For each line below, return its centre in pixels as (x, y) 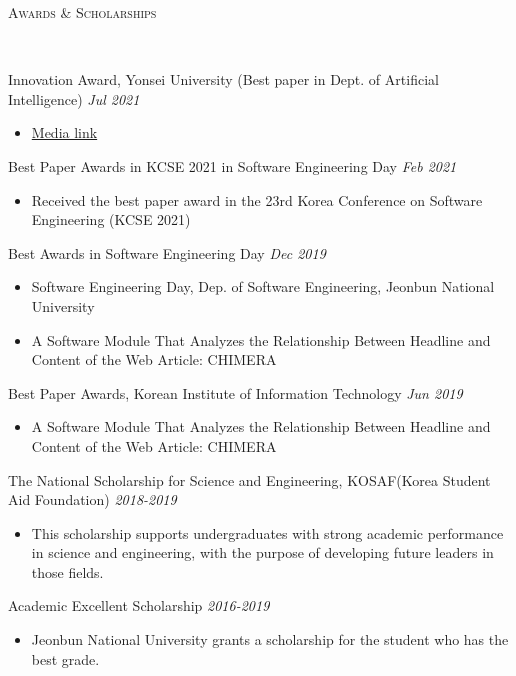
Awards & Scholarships (82, 12)
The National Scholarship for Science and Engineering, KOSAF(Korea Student (249, 479)
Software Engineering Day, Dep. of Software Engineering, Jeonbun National (263, 286)
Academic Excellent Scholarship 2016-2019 (139, 605)
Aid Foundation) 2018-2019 (92, 499)
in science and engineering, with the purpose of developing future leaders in (262, 552)
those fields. (67, 571)
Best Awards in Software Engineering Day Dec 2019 (167, 252)
